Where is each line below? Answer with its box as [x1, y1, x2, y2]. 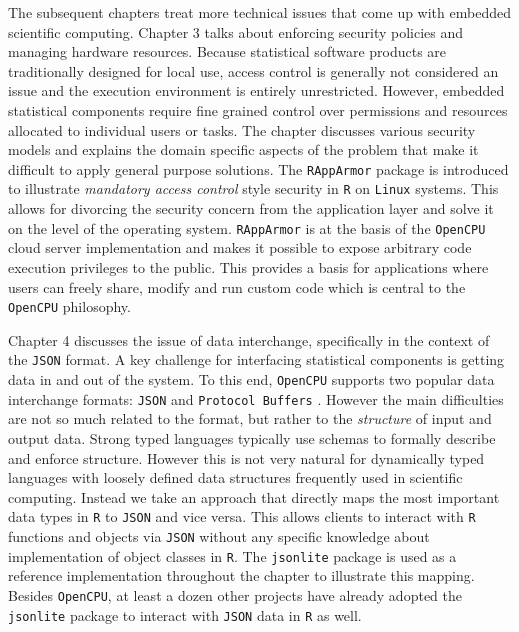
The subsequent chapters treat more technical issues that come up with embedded [8, 2, 511, 22]
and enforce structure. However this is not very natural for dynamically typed [8, 447, 485, 468]
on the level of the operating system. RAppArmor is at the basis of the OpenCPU [8, 217, 486, 238]
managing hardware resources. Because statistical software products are [8, 41, 447, 62]
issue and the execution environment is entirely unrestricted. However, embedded [8, 80, 505, 101]
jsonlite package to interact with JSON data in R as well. [8, 604, 362, 625]
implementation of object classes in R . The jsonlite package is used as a [8, 545, 457, 566]
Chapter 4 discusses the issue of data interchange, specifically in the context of [8, 329, 490, 350]
